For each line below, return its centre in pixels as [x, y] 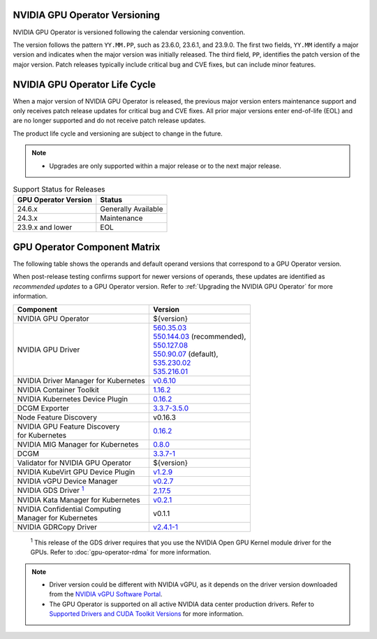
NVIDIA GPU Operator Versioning [87, 15]
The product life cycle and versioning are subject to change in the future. [118, 134]
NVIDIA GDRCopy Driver [57, 526]
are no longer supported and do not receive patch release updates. [109, 121]
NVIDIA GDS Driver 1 [51, 490]
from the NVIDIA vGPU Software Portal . [106, 594]
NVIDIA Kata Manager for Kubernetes [79, 500]
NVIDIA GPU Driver [49, 350]
